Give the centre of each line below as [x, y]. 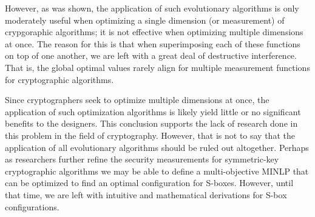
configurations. [32, 206]
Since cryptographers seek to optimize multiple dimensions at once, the [137, 100]
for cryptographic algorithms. [59, 79]
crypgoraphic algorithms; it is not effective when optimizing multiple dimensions [154, 32]
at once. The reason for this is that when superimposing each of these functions [153, 43]
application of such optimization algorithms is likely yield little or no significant [153, 111]
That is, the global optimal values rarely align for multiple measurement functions [157, 67]
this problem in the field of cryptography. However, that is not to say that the [150, 135]
